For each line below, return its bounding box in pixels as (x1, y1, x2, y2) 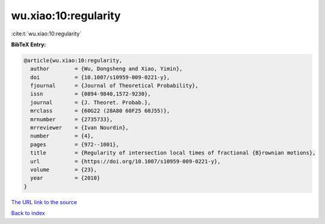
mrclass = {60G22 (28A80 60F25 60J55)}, (30, 107, 170, 114)
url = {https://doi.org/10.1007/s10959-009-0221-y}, (30, 158, 221, 165)
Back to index (11, 210, 45, 217)
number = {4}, (30, 133, 94, 139)
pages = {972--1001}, (30, 141, 120, 148)
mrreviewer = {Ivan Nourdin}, (30, 124, 129, 132)
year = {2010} (30, 175, 101, 181)
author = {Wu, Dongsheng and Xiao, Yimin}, (30, 65, 183, 72)
